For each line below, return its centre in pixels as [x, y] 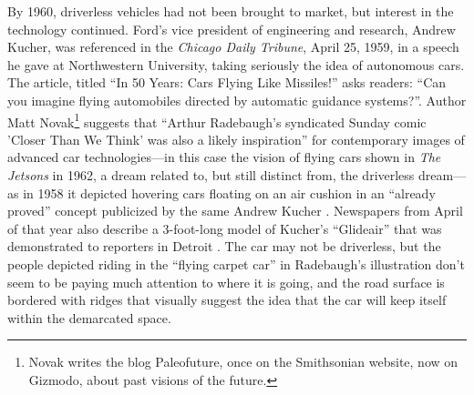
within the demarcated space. [89, 317]
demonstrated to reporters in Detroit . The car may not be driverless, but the [224, 246]
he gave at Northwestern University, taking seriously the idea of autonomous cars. [236, 64]
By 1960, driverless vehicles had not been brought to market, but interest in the [231, 11]
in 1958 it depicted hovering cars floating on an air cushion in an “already [229, 192]
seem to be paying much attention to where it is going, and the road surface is [226, 282]
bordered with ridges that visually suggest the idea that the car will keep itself [227, 300]
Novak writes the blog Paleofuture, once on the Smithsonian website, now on [243, 362]
